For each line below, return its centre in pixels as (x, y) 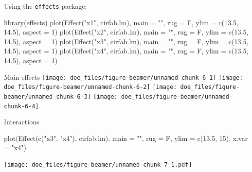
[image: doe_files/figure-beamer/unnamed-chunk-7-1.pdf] (98, 165)
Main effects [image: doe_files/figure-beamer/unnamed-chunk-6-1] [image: (124, 77)
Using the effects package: (45, 6)
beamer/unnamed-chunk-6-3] (47, 96)
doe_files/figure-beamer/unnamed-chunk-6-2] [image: (90, 87)
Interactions (22, 122)
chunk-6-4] (21, 106)
